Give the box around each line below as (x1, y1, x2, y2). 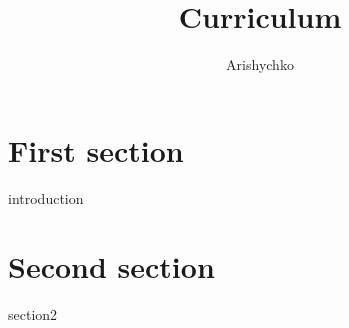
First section (8, 129, 184, 170)
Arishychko (226, 54, 294, 75)
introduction (8, 187, 84, 208)
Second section (8, 246, 215, 287)
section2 (8, 304, 58, 325)
